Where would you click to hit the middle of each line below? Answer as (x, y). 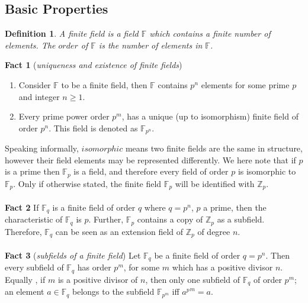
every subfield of (34, 267)
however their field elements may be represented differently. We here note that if (150, 159)
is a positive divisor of (98, 279)
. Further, (106, 219)
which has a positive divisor (222, 267)
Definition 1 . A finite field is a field (72, 33)
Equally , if (25, 279)
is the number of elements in (150, 45)
